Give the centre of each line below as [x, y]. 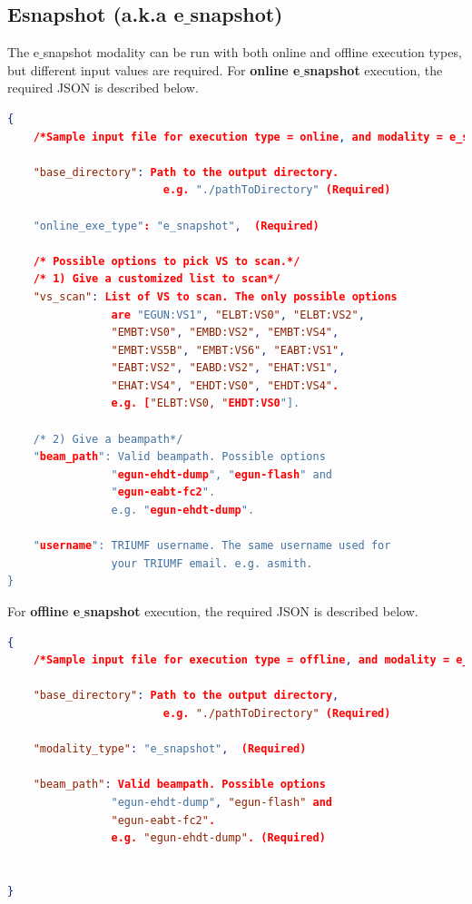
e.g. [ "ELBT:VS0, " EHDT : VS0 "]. [206, 403]
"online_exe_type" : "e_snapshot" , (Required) [176, 226]
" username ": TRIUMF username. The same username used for [212, 546]
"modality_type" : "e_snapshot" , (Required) [170, 749]
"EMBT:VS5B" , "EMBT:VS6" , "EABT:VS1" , [228, 350]
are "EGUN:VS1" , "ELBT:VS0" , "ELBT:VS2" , [238, 314]
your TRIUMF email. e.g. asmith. [212, 563]
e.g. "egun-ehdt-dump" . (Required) [218, 838]
